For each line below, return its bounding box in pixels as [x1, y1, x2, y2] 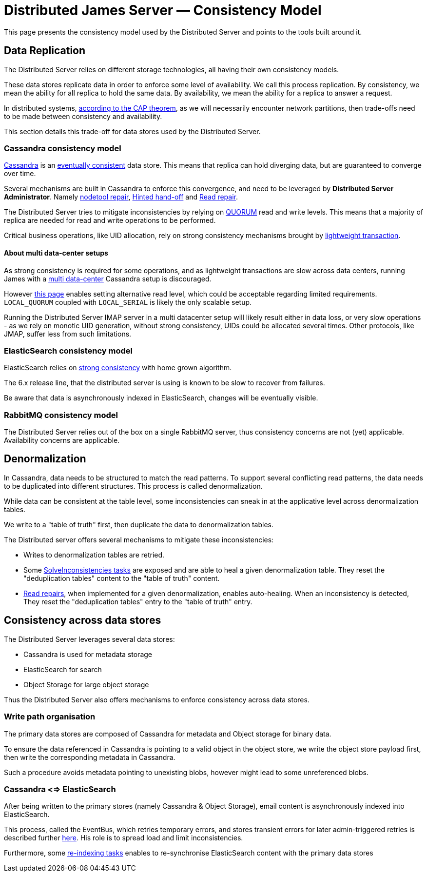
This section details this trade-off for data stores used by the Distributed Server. [4, 127, 261, 136]
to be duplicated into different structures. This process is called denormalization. [4, 481, 263, 490]
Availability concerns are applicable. [4, 436, 120, 445]
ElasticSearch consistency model [4, 345, 133, 356]
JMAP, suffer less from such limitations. [4, 329, 132, 338]
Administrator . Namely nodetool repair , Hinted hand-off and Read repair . [4, 193, 238, 201]
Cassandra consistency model [4, 143, 121, 153]
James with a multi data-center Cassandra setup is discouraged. [4, 274, 212, 283]
